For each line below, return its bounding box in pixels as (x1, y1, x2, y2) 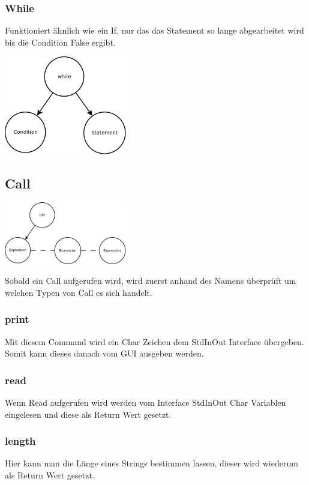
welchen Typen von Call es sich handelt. (5, 286, 152, 298)
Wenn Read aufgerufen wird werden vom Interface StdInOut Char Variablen (5, 396, 286, 409)
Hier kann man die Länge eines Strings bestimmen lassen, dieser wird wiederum (5, 457, 298, 469)
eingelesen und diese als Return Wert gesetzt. (5, 408, 172, 420)
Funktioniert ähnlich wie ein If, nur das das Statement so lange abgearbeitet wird (5, 24, 304, 37)
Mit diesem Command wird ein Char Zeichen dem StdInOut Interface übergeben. (5, 335, 304, 348)
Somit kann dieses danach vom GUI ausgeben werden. (5, 347, 204, 360)
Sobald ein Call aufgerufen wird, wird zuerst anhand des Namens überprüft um (5, 274, 296, 287)
